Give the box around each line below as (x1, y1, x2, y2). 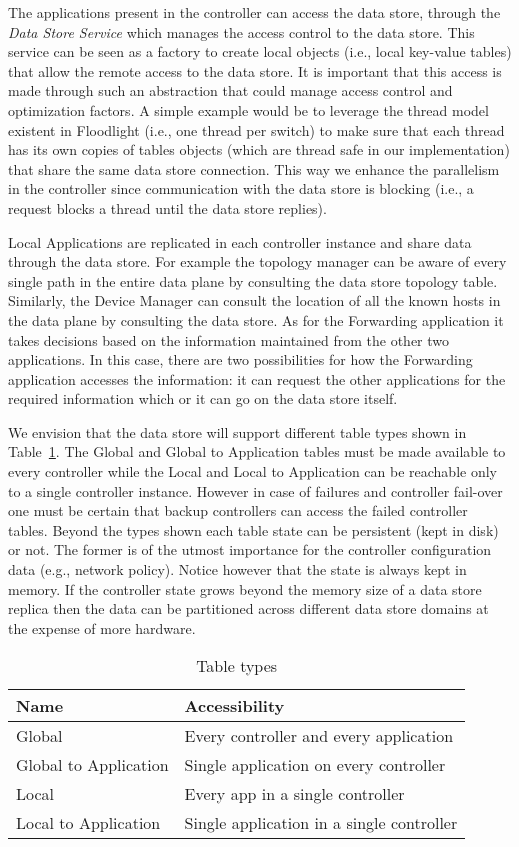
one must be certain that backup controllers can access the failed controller (8, 500, 468, 521)
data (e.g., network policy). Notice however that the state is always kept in (8, 559, 467, 580)
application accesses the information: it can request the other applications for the (8, 368, 506, 389)
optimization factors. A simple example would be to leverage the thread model (8, 99, 489, 120)
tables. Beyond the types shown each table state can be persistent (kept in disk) (8, 519, 499, 540)
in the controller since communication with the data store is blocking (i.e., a (8, 178, 474, 199)
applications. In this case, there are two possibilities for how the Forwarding (8, 349, 473, 370)
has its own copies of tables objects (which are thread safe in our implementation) (8, 139, 510, 160)
